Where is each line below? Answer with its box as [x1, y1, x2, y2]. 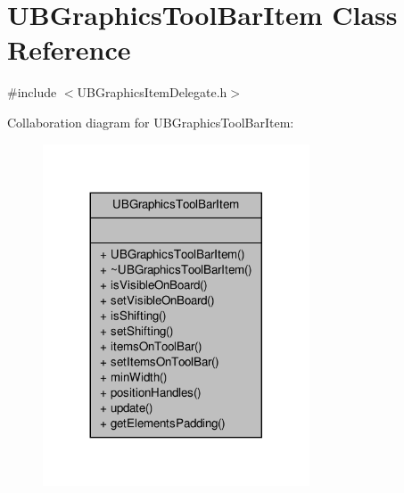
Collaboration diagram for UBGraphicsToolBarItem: [7, 112, 294, 131]
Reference [7, 31, 131, 68]
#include [7, 83, 57, 102]
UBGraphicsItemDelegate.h [77, 83, 227, 102]
